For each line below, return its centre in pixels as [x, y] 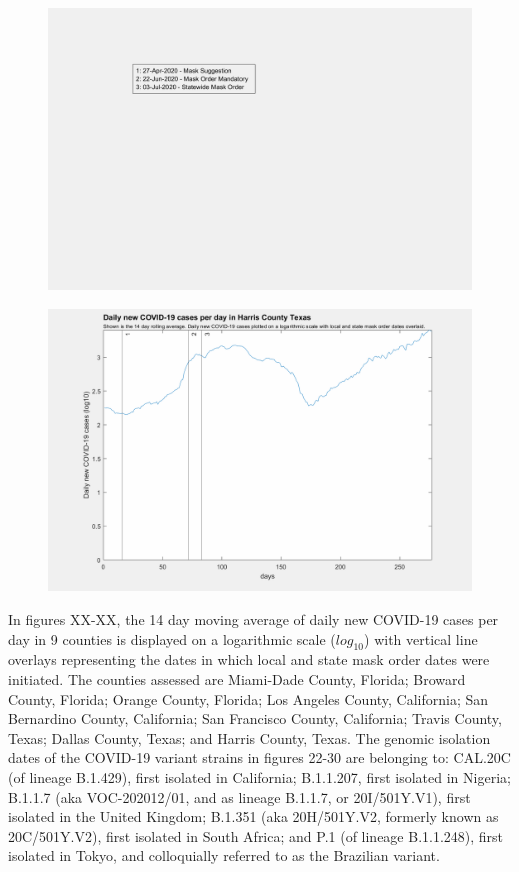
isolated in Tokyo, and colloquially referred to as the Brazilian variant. [224, 855]
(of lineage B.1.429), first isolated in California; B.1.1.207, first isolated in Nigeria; [259, 776]
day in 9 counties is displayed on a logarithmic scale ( [172, 638]
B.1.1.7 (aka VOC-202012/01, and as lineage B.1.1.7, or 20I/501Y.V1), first [239, 796]
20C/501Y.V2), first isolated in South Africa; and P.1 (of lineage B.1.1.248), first [256, 835]
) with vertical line [421, 638]
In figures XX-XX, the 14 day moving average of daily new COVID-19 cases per [253, 618]
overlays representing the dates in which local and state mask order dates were [249, 659]
